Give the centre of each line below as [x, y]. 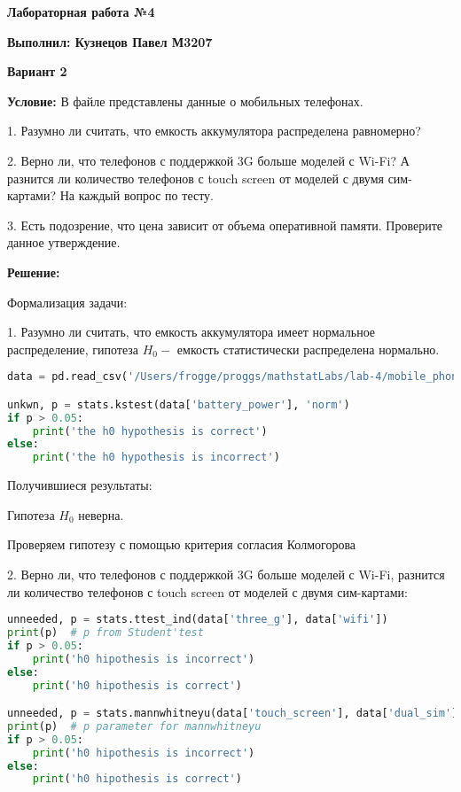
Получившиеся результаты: [80, 485]
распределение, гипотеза [73, 349]
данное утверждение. [64, 242]
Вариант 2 [37, 71]
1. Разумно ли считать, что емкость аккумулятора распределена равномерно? [214, 131]
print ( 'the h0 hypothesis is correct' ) [150, 431]
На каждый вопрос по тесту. [137, 195]
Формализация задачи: [67, 302]
